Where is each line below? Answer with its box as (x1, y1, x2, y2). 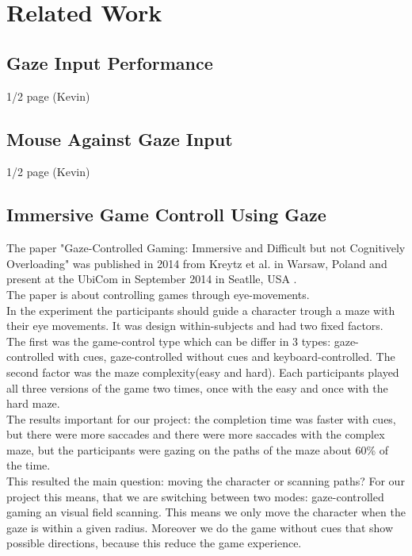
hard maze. (6, 395, 60, 412)
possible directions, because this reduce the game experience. (6, 535, 302, 551)
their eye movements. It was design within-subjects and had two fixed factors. (6, 317, 383, 334)
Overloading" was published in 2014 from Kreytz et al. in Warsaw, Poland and (6, 255, 387, 271)
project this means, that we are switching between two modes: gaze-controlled (6, 488, 384, 504)
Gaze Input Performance (6, 50, 213, 75)
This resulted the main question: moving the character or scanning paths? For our (6, 473, 405, 489)
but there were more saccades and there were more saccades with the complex (6, 426, 385, 443)
